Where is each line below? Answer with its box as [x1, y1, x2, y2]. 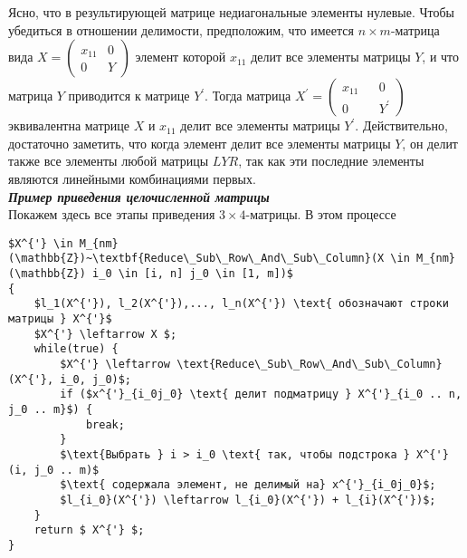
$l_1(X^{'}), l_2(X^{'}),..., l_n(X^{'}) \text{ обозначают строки [33, 297, 449, 311]
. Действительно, [355, 116, 448, 135]
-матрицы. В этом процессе [245, 205, 396, 224]
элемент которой [135, 47, 226, 66]
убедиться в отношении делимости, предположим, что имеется [8, 20, 354, 39]
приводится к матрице [68, 86, 190, 105]
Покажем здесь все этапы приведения [8, 205, 215, 224]
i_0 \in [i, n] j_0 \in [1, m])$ [92, 267, 293, 281]
